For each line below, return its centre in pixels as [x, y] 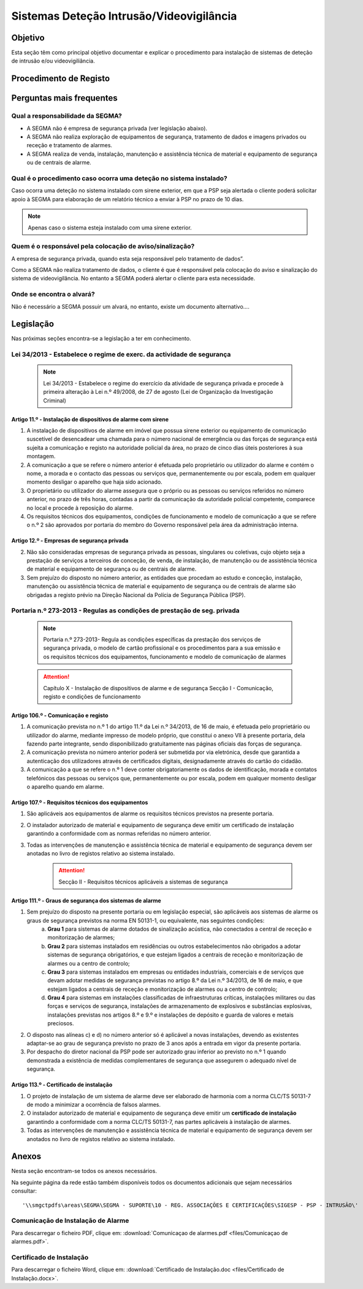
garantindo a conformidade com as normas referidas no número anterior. [119, 834]
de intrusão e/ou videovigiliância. [53, 61]
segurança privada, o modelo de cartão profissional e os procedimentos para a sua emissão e [162, 648]
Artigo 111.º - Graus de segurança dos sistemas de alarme [86, 900]
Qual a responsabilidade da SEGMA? [67, 116]
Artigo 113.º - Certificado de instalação [62, 1085]
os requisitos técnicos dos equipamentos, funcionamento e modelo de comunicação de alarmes [165, 656]
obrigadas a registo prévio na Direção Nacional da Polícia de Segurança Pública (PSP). [136, 594]
